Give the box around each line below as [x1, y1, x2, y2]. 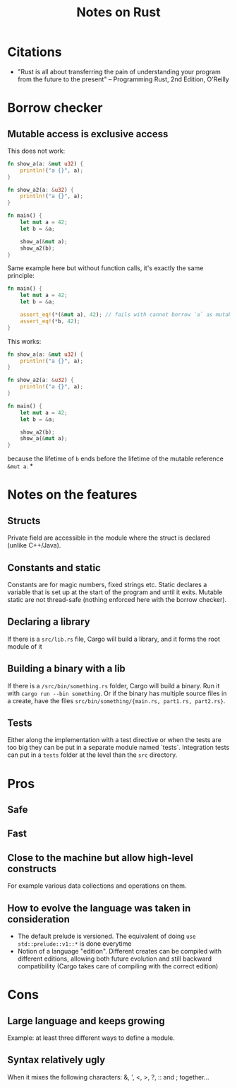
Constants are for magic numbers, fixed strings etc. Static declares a [7, 581, 207, 589]
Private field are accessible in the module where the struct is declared [7, 533, 210, 542]
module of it [7, 642, 42, 651]
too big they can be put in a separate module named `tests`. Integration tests [7, 743, 230, 752]
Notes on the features [7, 487, 138, 503]
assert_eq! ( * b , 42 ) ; [20, 318, 80, 325]
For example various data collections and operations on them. [7, 881, 187, 890]
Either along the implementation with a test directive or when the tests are [7, 736, 222, 744]
